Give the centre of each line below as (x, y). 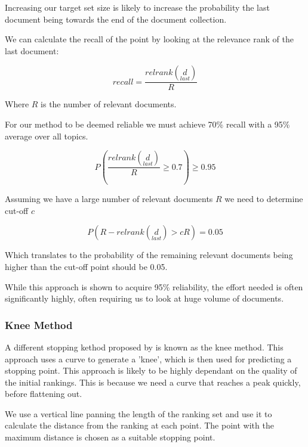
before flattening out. (44, 394)
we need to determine (264, 199)
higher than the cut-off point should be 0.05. (86, 266)
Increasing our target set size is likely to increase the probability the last (137, 7)
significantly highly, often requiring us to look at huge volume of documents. (144, 298)
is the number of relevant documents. (109, 104)
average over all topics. (47, 136)
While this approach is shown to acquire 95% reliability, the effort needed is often (154, 286)
